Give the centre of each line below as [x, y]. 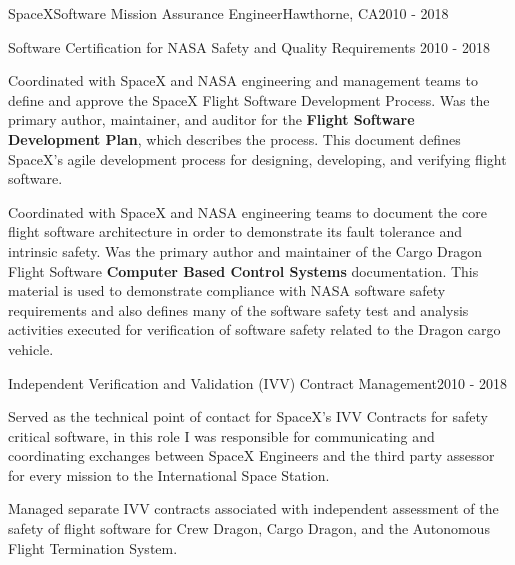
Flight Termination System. [93, 547]
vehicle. [31, 348]
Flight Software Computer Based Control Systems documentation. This [243, 270]
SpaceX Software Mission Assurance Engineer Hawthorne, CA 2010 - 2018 [228, 13]
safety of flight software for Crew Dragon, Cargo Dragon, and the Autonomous [249, 528]
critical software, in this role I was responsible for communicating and [221, 435]
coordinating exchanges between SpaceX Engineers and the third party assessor [251, 455]
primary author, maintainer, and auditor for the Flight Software [211, 119]
